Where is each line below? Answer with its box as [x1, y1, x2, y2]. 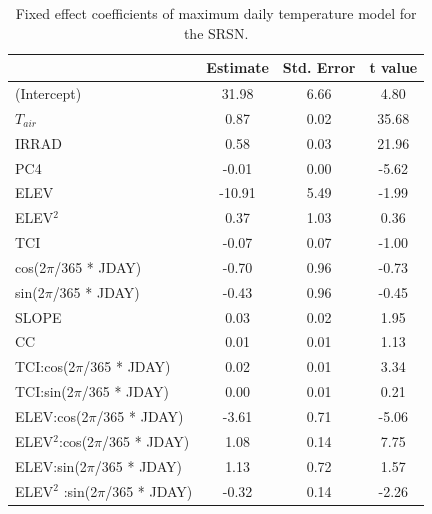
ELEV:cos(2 [15, 406, 89, 426]
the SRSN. [183, 22, 249, 43]
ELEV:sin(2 [15, 455, 87, 476]
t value [369, 57, 418, 78]
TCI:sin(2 [15, 381, 74, 402]
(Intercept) [15, 83, 82, 104]
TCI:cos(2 [15, 356, 76, 377]
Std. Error [282, 57, 356, 78]
